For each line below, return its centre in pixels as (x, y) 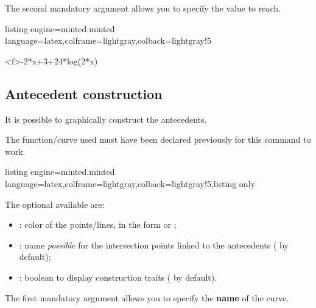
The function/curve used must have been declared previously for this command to (158, 139)
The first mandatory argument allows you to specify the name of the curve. (147, 297)
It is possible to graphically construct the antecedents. (106, 119)
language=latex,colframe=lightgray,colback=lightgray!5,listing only (130, 183)
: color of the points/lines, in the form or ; (98, 224)
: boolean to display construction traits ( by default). (118, 277)
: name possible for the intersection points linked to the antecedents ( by (154, 245)
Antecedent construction (84, 93)
